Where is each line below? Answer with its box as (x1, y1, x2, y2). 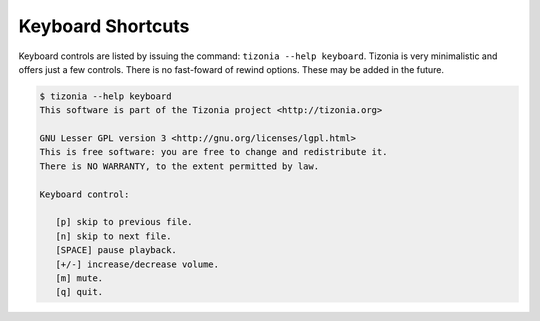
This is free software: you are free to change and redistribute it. (39, 146, 388, 158)
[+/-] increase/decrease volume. (55, 258, 220, 270)
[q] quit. (55, 286, 104, 298)
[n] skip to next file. (55, 230, 172, 242)
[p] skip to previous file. (55, 216, 194, 228)
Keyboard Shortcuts (18, 15, 190, 37)
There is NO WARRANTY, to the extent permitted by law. (39, 160, 320, 172)
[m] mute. (55, 273, 104, 284)
